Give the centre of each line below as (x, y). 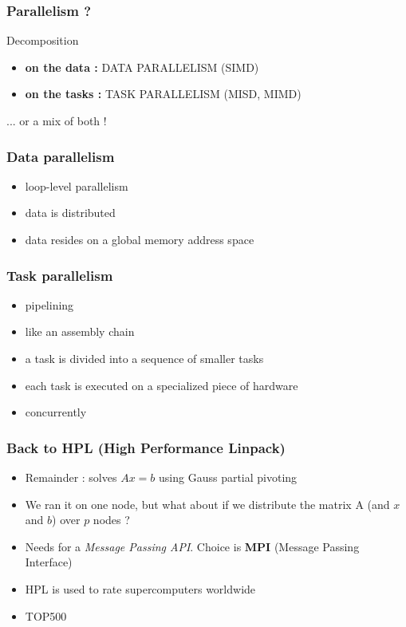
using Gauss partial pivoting (228, 477)
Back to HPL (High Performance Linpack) (146, 447)
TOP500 (46, 615)
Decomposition (43, 40)
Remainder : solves (71, 477)
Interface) (49, 562)
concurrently (56, 412)
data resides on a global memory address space (140, 239)
